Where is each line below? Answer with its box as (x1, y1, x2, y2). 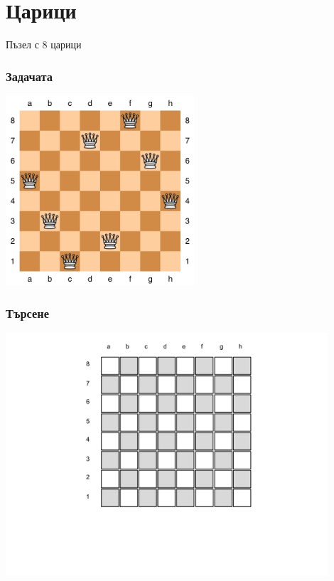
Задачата (6, 67, 53, 85)
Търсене (6, 304, 49, 322)
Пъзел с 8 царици (6, 37, 82, 52)
